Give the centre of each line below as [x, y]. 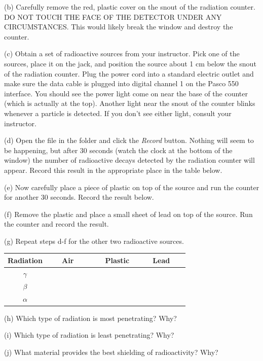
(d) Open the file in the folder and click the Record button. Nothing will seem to [129, 140]
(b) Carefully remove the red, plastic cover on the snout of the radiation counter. [130, 7]
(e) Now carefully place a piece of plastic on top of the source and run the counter [132, 187]
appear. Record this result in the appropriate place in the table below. [113, 170]
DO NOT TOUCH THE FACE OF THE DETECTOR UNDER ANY [113, 16]
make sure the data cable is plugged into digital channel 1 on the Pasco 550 [121, 83]
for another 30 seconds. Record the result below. [79, 197]
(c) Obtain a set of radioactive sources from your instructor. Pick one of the [122, 53]
